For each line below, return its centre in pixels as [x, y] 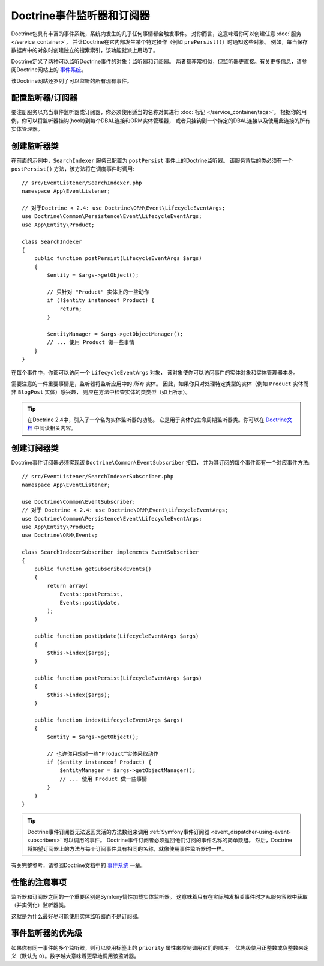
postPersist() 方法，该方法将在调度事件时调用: [73, 169]
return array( [68, 586]
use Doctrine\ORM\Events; [60, 535]
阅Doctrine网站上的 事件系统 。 [49, 70]
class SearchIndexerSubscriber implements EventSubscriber [110, 552]
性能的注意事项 [39, 882]
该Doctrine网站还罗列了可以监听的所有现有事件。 [72, 80]
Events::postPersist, [91, 594]
